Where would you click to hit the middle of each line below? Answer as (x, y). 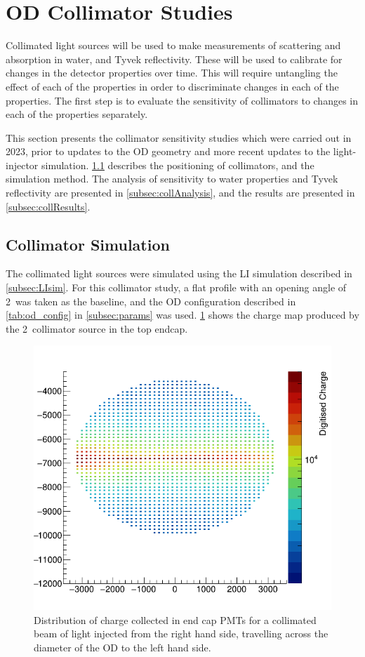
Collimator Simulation (88, 244)
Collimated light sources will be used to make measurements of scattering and (173, 45)
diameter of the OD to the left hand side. (122, 648)
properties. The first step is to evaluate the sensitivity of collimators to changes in (182, 100)
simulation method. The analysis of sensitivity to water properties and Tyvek (172, 179)
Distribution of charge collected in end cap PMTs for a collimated (175, 619)
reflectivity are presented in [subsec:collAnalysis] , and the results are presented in (180, 193)
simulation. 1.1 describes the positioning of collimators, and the (178, 165)
